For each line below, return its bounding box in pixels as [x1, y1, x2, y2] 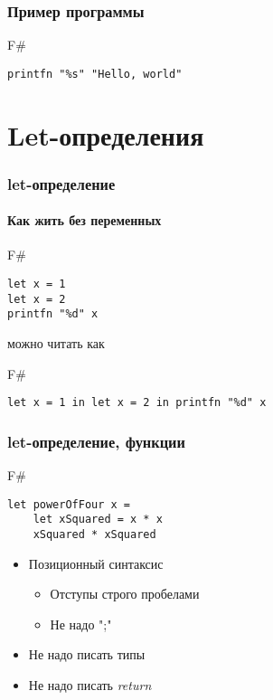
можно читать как [7, 334, 105, 353]
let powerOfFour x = [7, 497, 131, 511]
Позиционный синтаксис [28, 553, 164, 572]
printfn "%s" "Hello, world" [7, 67, 183, 80]
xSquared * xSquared [33, 528, 156, 542]
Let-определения [7, 116, 204, 153]
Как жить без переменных [7, 211, 162, 230]
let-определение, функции [7, 430, 185, 452]
